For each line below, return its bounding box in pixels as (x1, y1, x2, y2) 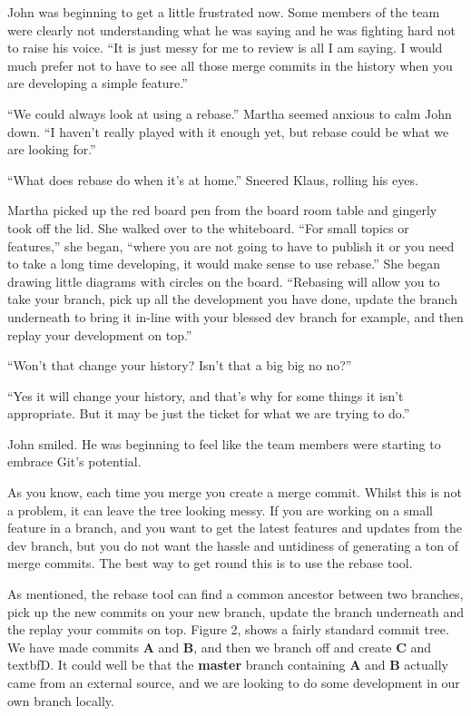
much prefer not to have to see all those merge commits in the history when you (7, 55, 453, 74)
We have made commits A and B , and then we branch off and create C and (7, 637, 432, 656)
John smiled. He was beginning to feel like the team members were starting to (7, 434, 441, 453)
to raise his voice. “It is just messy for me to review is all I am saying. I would (7, 38, 443, 57)
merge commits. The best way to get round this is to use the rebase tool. (7, 554, 413, 573)
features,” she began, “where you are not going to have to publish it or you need (7, 236, 455, 255)
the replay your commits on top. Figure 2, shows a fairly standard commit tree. (7, 620, 449, 639)
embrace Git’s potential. (7, 452, 142, 471)
